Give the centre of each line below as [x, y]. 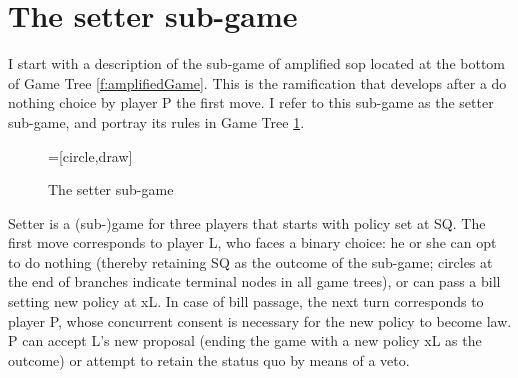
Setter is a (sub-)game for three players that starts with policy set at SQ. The [247, 222]
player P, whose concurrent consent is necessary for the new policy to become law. [260, 320]
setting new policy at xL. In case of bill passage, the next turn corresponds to [246, 301]
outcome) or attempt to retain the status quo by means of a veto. [209, 359]
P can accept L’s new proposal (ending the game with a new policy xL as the [245, 340]
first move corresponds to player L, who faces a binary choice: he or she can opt [252, 242]
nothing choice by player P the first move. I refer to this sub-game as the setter [251, 102]
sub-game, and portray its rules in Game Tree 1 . [156, 121]
